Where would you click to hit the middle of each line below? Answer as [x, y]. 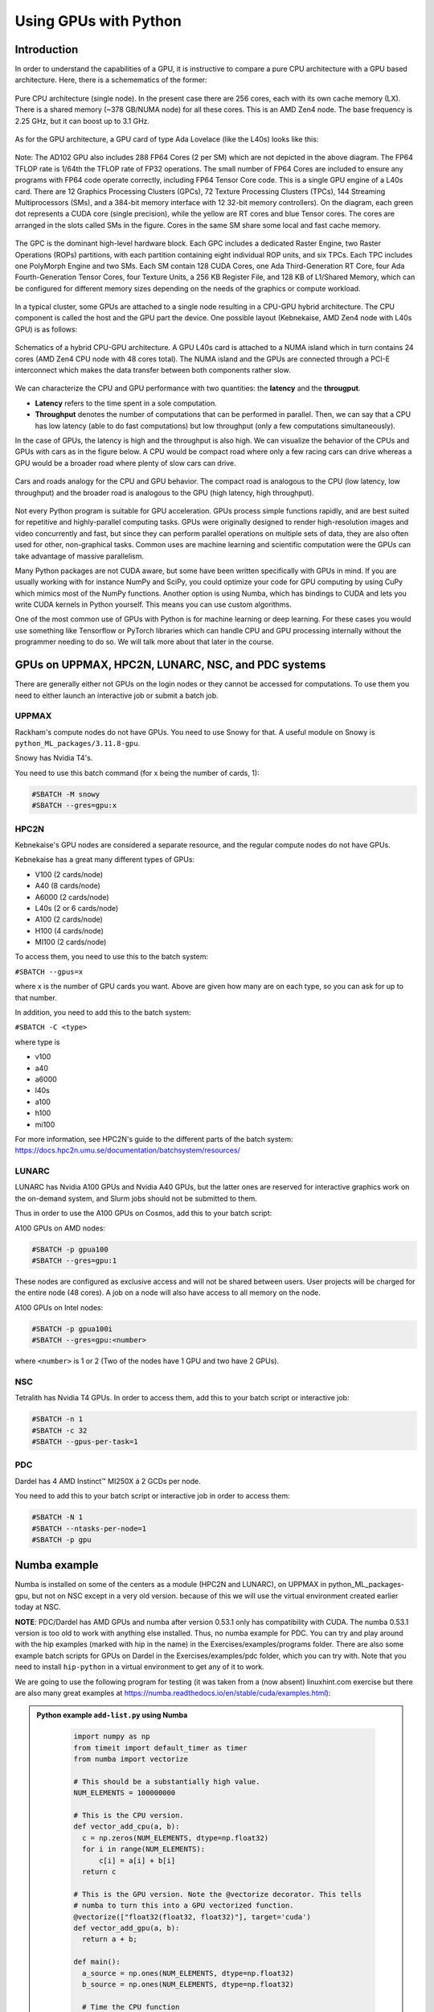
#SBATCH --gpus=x [49, 971]
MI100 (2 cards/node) [71, 942]
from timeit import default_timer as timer [161, 1748]
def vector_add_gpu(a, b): [127, 1928]
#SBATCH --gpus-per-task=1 [85, 1442]
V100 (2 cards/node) [69, 874]
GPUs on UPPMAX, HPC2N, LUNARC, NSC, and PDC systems [170, 665]
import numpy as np [112, 1737]
